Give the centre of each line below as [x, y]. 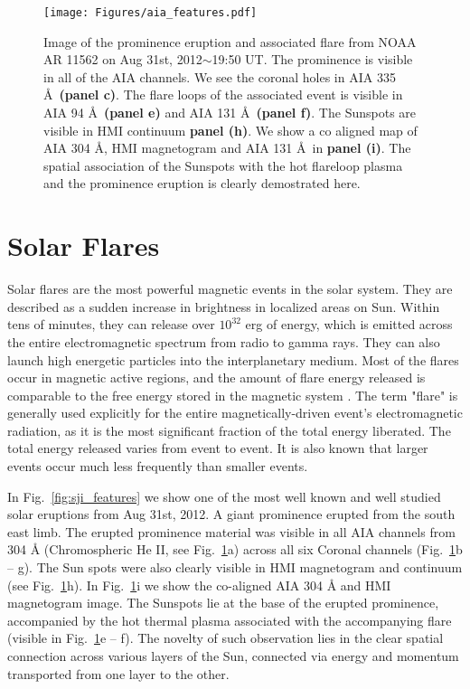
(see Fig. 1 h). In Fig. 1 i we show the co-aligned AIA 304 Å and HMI [199, 585]
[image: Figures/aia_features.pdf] [150, 13]
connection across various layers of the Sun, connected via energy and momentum [233, 656]
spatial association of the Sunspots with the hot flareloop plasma [223, 165]
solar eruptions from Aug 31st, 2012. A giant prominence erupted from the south [231, 514]
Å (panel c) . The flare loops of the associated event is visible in [223, 94]
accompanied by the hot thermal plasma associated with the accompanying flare [230, 620]
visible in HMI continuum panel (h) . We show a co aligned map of [230, 130]
